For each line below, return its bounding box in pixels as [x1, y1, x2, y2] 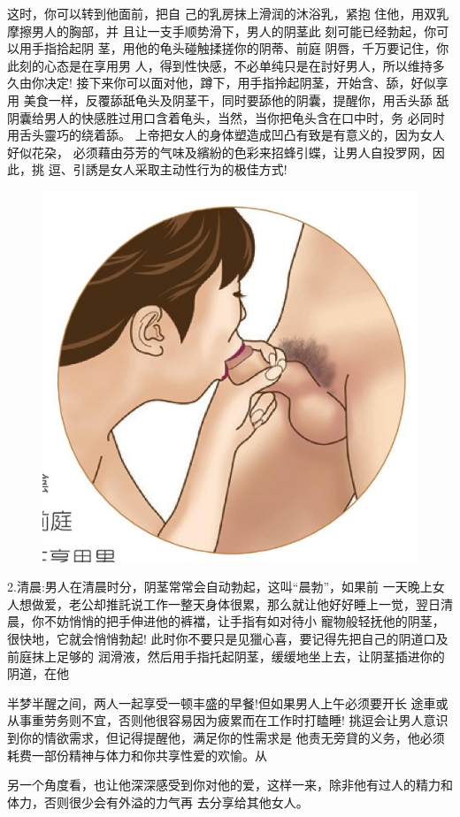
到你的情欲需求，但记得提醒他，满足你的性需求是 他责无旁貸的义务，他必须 [7, 729, 445, 747]
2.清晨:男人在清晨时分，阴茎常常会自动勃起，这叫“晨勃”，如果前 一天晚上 [7, 577, 433, 596]
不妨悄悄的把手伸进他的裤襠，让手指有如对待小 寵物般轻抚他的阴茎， [43, 612, 445, 630]
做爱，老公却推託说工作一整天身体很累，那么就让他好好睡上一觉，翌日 [31, 594, 441, 613]
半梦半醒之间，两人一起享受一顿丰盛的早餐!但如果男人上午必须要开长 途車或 [7, 693, 448, 712]
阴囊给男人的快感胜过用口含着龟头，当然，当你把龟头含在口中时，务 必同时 [7, 108, 445, 126]
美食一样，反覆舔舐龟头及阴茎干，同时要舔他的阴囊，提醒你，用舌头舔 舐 [23, 90, 449, 109]
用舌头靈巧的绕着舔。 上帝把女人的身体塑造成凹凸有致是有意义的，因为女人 [7, 126, 445, 144]
